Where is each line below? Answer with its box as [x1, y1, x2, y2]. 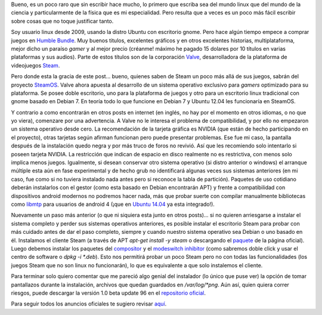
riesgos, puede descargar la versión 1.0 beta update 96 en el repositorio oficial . [11, 289, 206, 297]
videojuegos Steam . [11, 61, 60, 69]
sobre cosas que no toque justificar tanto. [11, 17, 114, 24]
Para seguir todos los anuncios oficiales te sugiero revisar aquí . [11, 300, 167, 307]
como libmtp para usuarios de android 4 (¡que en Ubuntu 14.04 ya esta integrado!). [11, 200, 215, 208]
